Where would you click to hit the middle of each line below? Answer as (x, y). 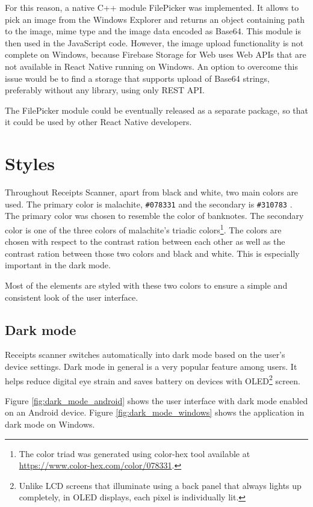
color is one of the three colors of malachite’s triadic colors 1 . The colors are (143, 229)
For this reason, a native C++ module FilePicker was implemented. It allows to (152, 7)
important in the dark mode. (58, 265)
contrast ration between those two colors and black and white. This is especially (152, 253)
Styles (30, 163)
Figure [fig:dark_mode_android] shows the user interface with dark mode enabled (156, 400)
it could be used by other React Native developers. (98, 122)
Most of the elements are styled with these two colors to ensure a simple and (146, 285)
